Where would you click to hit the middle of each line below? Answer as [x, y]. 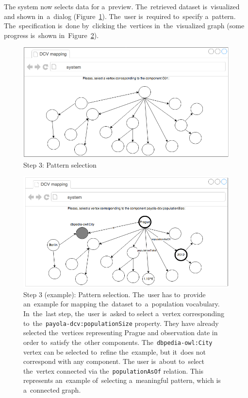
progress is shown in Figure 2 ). [51, 35]
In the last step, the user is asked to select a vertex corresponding [124, 313]
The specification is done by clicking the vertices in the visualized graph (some [124, 26]
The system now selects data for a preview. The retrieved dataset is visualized [122, 6]
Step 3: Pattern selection [60, 164]
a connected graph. [52, 389]
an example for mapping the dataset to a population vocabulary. [122, 304]
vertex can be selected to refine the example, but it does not [115, 351]
